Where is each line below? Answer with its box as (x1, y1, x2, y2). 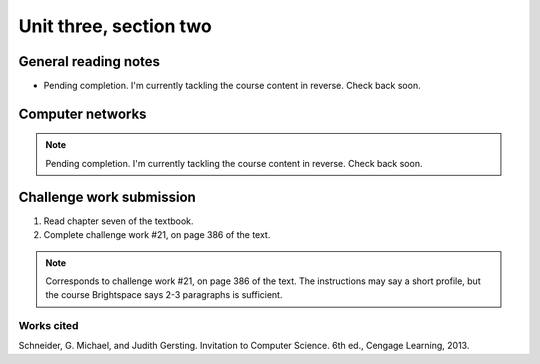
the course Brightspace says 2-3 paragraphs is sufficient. (45, 289, 283, 301)
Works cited (18, 319, 79, 333)
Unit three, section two (18, 15, 212, 37)
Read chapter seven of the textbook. (43, 215, 194, 227)
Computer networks (18, 105, 147, 122)
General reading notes (18, 53, 160, 70)
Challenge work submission (18, 188, 197, 205)
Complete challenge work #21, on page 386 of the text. (43, 229, 271, 241)
